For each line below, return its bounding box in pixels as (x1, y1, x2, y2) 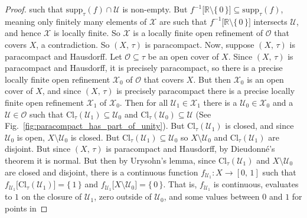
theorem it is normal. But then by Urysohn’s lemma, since (5, 154, 216, 166)
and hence (5, 27, 41, 39)
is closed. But (70, 131, 120, 143)
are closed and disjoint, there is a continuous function (5, 165, 198, 178)
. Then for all (119, 96, 168, 108)
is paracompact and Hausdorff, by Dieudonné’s (106, 142, 275, 155)
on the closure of (21, 190, 82, 203)
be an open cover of (148, 50, 219, 62)
